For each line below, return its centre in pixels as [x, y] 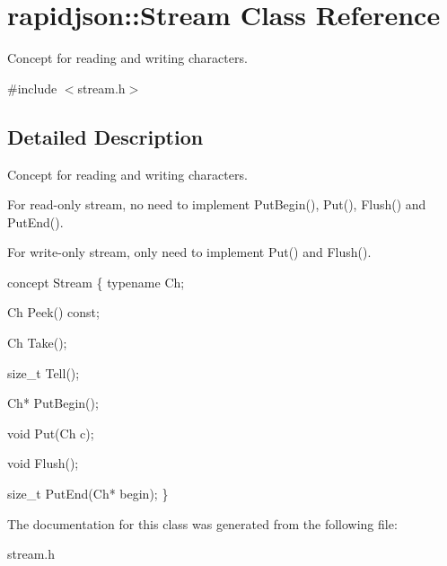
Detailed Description [105, 136]
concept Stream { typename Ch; [96, 282]
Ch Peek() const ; [53, 312]
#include [32, 88]
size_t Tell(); [44, 372]
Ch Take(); [37, 343]
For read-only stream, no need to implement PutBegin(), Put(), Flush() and [217, 204]
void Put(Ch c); [51, 433]
